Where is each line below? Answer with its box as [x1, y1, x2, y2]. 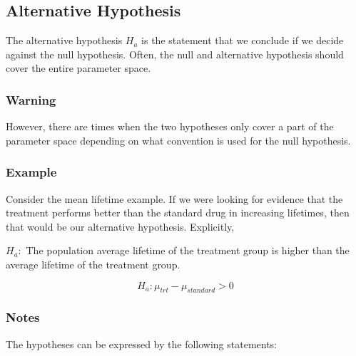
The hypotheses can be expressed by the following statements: [6, 336, 278, 351]
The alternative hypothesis [6, 33, 123, 48]
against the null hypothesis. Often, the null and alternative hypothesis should [6, 46, 344, 61]
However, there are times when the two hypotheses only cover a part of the [6, 119, 334, 134]
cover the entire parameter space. [6, 61, 151, 75]
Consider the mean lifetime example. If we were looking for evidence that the [6, 191, 343, 206]
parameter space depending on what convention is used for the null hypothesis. [6, 132, 351, 147]
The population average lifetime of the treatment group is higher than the [26, 243, 350, 258]
